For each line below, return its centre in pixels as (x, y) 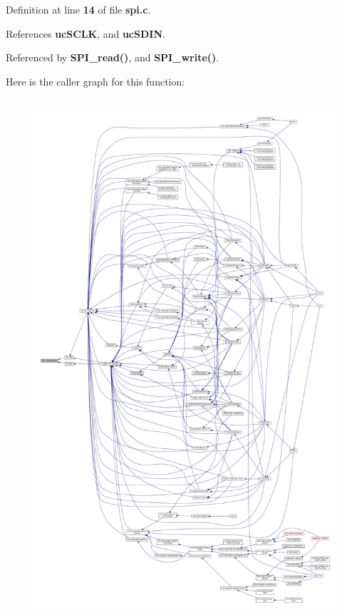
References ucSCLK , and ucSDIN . (85, 33)
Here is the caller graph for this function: (95, 81)
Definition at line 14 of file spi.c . (78, 9)
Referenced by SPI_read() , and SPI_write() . (113, 57)
